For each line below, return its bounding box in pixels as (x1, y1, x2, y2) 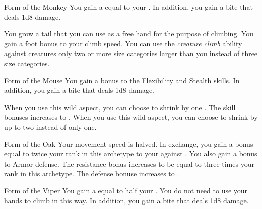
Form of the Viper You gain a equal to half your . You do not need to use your (4, 185, 248, 195)
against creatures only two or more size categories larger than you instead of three (4, 48, 258, 59)
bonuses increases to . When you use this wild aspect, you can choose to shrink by (4, 112, 258, 122)
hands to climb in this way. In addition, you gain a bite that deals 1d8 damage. (4, 195, 249, 205)
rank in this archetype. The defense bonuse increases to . (4, 168, 179, 179)
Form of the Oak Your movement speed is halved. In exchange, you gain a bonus (4, 138, 253, 149)
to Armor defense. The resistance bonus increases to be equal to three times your (4, 158, 254, 169)
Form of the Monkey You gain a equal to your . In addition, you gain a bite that (4, 2, 253, 12)
